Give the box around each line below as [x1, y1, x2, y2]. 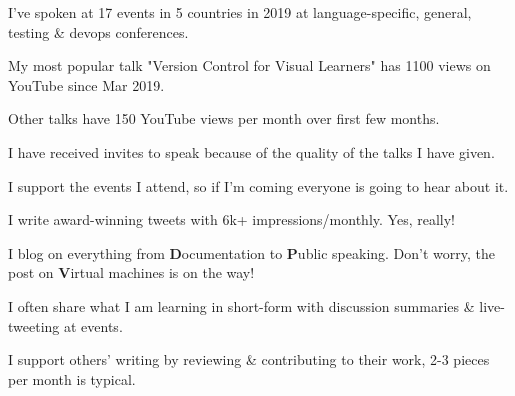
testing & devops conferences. [8, 21, 189, 42]
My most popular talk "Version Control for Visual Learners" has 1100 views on [8, 55, 491, 76]
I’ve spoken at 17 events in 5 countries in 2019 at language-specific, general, [8, 2, 472, 22]
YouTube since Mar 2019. [8, 74, 165, 95]
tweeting [8, 315, 60, 336]
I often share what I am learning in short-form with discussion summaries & [8, 295, 475, 316]
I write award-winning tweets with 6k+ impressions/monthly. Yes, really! [8, 209, 455, 230]
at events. [63, 315, 123, 336]
